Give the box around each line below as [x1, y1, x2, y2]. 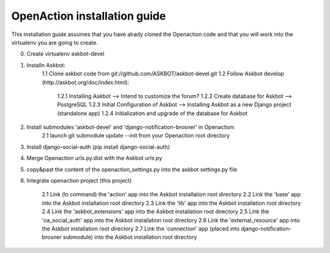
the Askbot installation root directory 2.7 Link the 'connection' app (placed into [42, 225, 240, 232]
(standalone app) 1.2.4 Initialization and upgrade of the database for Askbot [57, 109, 248, 117]
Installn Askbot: [26, 61, 66, 68]
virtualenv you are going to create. [11, 38, 98, 46]
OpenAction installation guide [11, 9, 166, 23]
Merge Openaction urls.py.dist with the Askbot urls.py [26, 155, 163, 162]
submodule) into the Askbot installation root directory [63, 233, 197, 241]
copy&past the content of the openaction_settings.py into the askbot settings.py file [26, 166, 238, 173]
